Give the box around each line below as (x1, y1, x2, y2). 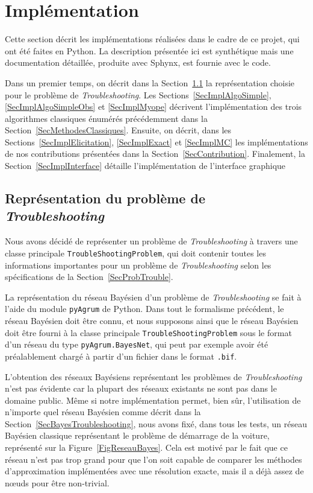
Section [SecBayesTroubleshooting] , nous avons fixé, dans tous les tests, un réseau (5, 417, 307, 430)
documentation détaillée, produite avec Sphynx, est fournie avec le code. (5, 56, 271, 69)
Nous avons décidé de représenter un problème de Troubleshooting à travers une (5, 235, 298, 247)
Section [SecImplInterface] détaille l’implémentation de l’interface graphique (5, 159, 286, 172)
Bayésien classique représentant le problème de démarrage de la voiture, (5, 429, 270, 442)
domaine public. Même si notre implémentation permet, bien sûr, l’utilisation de (5, 393, 301, 406)
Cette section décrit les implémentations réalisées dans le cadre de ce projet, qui (5, 33, 300, 45)
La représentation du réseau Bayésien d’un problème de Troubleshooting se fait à (5, 290, 302, 303)
